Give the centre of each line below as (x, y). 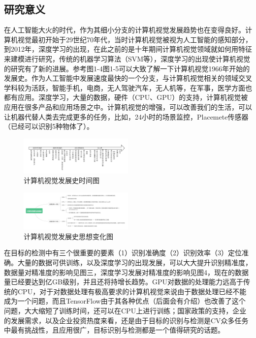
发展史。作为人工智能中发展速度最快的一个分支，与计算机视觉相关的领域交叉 (128, 78)
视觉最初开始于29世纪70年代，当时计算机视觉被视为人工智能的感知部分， (135, 39)
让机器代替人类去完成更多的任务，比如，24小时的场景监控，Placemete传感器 (126, 116)
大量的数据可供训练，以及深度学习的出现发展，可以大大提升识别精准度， (135, 262)
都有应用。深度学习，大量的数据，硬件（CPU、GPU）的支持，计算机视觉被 (126, 97)
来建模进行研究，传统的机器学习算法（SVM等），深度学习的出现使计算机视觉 (127, 58)
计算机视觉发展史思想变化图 (68, 236)
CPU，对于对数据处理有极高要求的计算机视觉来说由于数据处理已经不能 (132, 291)
